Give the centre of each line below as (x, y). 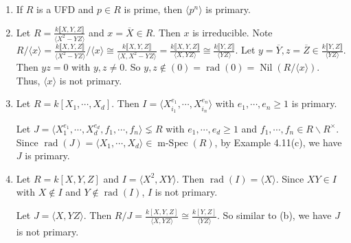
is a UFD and (65, 9)
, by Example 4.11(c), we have (278, 142)
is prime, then (153, 9)
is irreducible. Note (233, 32)
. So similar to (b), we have (274, 215)
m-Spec (173, 143)
